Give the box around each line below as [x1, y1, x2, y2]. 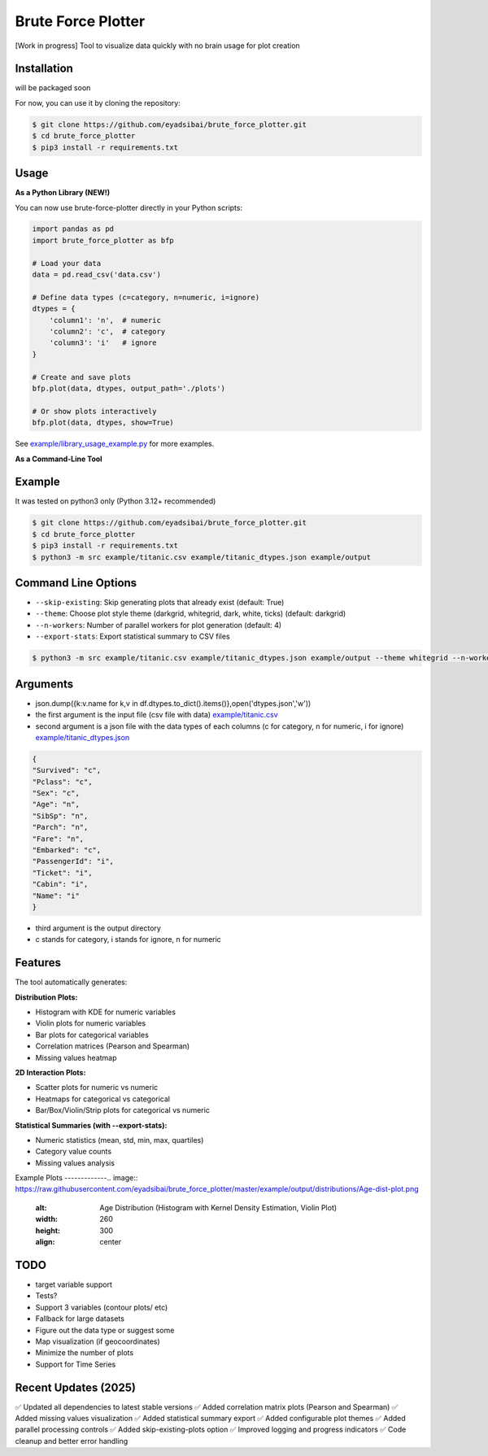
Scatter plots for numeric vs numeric [35, 1083, 159, 1092]
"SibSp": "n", [32, 811, 89, 821]
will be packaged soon [15, 83, 91, 93]
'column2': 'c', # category [49, 327, 166, 336]
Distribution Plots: [15, 992, 78, 1002]
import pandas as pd [32, 225, 114, 233]
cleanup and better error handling [15, 1436, 129, 1445]
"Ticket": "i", [32, 868, 93, 878]
